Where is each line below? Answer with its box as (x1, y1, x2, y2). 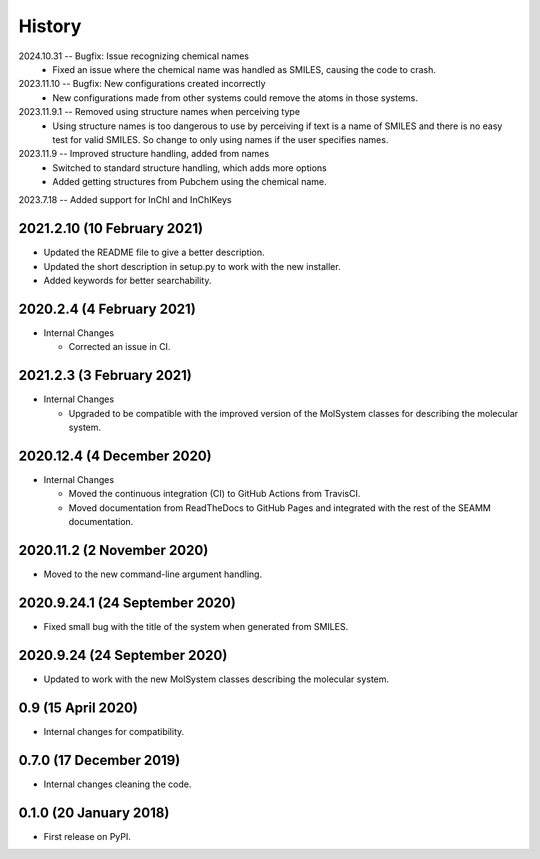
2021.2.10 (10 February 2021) (18, 220, 204, 237)
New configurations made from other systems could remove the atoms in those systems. (52, 91, 419, 104)
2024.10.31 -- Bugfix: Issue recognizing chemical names (18, 50, 250, 62)
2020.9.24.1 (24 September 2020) (18, 594, 237, 611)
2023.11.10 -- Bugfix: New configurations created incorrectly (18, 78, 266, 90)
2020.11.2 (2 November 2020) (18, 542, 209, 559)
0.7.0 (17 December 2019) (18, 751, 181, 769)
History (18, 15, 82, 37)
